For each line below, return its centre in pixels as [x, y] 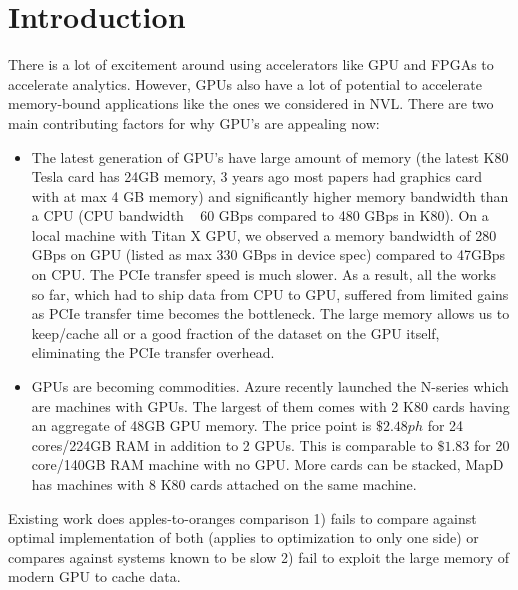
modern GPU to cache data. [94, 576]
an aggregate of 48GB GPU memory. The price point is [201, 425]
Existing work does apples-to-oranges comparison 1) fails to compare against [242, 517]
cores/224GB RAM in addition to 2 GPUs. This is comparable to [232, 444]
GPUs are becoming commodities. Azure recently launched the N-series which [270, 386]
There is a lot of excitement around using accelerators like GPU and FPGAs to [251, 64]
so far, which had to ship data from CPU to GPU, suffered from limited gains [270, 293]
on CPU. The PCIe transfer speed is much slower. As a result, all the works [264, 274]
